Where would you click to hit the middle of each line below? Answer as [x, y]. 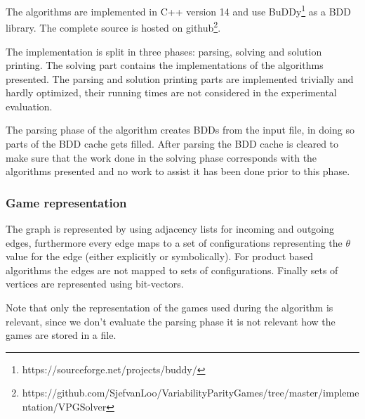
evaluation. [29, 106]
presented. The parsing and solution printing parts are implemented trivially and [180, 78]
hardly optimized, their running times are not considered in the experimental [171, 92]
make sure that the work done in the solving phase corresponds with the [161, 157]
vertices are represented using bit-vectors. [95, 284]
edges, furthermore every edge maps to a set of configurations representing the [174, 242]
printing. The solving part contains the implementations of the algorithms [165, 65]
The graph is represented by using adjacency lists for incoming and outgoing [170, 229]
